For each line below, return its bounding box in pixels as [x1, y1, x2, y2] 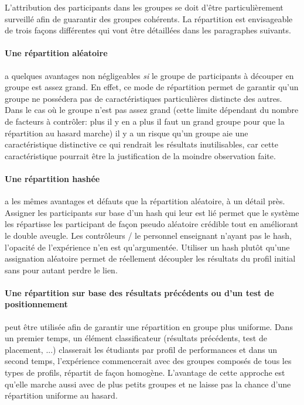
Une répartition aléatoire [5, 47, 108, 59]
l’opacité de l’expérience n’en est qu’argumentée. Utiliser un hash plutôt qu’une [5, 241, 290, 253]
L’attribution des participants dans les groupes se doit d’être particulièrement [5, 1, 283, 13]
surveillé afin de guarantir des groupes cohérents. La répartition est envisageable [5, 12, 293, 25]
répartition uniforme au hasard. [5, 389, 118, 401]
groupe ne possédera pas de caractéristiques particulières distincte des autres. [5, 92, 282, 104]
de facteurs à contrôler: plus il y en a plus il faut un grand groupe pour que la [5, 115, 285, 127]
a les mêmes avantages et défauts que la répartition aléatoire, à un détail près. [5, 195, 285, 207]
